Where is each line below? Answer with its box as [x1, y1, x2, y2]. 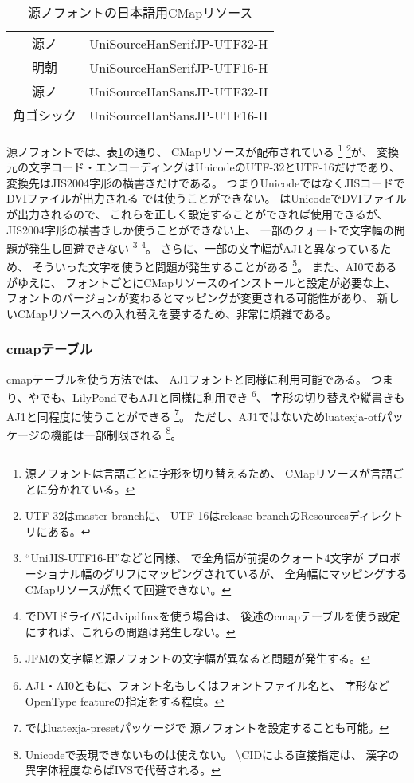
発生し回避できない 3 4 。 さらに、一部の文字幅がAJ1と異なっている [28, 238, 381, 256]
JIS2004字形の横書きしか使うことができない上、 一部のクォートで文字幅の [6, 221, 394, 238]
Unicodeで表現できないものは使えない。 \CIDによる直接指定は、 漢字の [25, 746, 400, 762]
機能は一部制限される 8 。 [50, 423, 182, 443]
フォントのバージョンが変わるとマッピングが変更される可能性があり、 [6, 289, 374, 306]
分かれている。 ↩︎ [47, 480, 135, 497]
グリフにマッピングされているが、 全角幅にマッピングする [103, 565, 408, 582]
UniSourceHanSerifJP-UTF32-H [89, 33, 268, 53]
